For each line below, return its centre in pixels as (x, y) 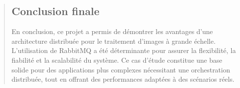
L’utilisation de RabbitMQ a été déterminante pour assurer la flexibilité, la (124, 50)
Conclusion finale (55, 11)
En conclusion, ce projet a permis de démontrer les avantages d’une (112, 31)
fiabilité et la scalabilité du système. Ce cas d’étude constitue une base (117, 60)
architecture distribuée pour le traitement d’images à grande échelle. (113, 41)
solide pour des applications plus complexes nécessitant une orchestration (121, 69)
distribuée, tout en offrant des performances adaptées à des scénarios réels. (123, 79)
